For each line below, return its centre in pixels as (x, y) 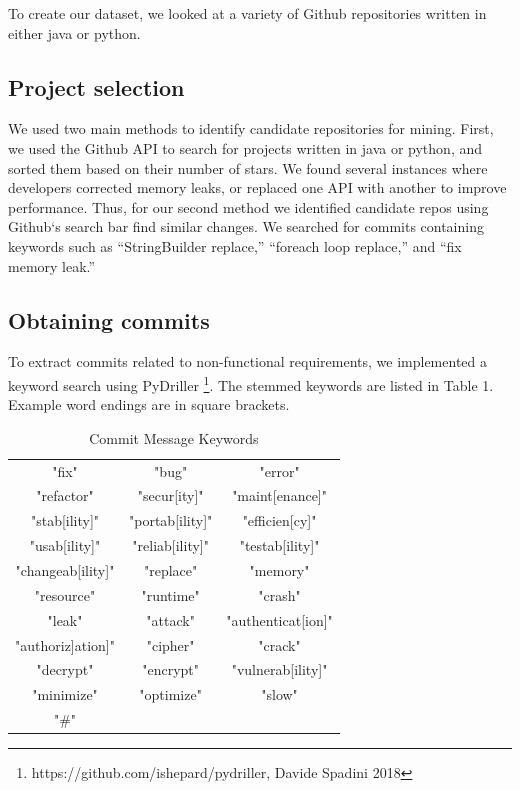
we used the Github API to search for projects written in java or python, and (245, 147)
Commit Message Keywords (174, 437)
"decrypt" (65, 669)
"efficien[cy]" (279, 520)
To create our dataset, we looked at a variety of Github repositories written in (247, 13)
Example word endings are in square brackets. (149, 404)
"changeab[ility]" (65, 570)
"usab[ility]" (65, 545)
